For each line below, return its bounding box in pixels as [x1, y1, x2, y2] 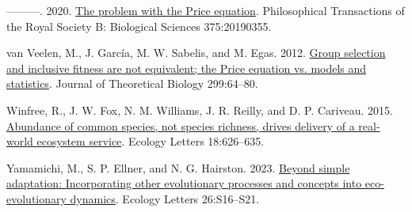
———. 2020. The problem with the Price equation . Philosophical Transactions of [6, 2, 405, 18]
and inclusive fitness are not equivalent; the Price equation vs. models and [6, 59, 367, 76]
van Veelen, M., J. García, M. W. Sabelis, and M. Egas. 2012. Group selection [6, 44, 386, 61]
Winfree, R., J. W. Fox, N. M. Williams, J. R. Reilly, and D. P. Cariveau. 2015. [6, 101, 393, 118]
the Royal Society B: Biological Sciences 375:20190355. [6, 17, 272, 34]
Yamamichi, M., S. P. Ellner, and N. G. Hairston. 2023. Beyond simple [6, 159, 350, 176]
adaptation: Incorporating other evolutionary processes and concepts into [6, 175, 362, 191]
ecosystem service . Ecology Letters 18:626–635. [36, 133, 265, 150]
